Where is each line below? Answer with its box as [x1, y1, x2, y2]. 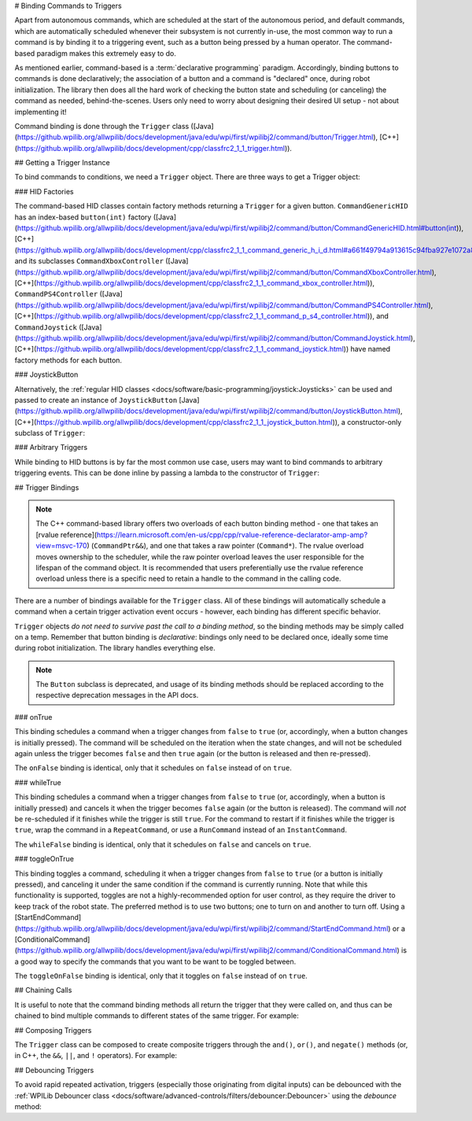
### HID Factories [14, 186, 74, 196]
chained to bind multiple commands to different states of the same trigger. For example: [14, 1011, 299, 1020]
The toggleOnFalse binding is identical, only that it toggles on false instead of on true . [14, 972, 308, 981]
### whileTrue [14, 777, 62, 787]
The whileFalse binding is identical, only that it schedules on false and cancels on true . [14, 839, 312, 849]
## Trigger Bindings [14, 482, 79, 492]
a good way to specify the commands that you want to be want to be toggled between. [14, 957, 297, 966]
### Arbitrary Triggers [14, 443, 88, 452]
